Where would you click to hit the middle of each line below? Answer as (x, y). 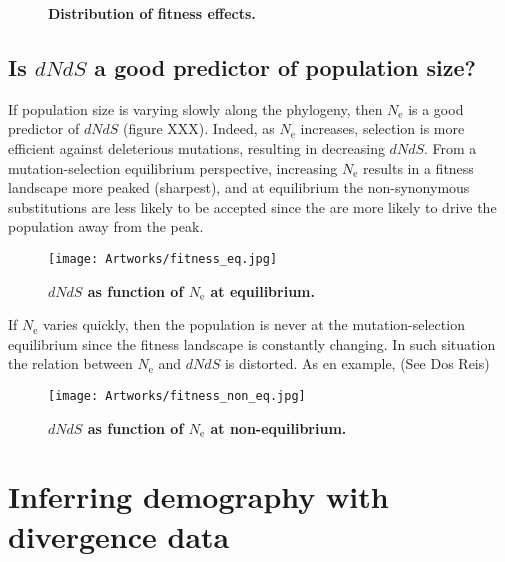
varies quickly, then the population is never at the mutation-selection (254, 324)
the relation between (70, 363)
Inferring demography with (198, 496)
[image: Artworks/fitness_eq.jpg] (163, 258)
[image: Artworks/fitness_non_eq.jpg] (177, 395)
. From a (450, 147)
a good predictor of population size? (285, 66)
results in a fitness (418, 167)
